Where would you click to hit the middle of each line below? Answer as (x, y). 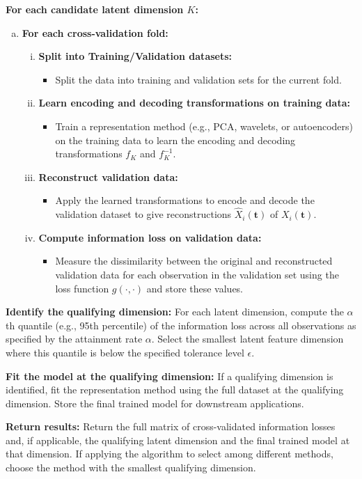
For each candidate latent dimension (95, 9)
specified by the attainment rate (74, 339)
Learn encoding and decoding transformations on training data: (194, 103)
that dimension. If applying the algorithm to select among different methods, (170, 454)
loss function (82, 288)
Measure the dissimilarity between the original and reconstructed (194, 261)
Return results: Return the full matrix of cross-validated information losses (171, 426)
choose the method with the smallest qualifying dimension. (131, 468)
